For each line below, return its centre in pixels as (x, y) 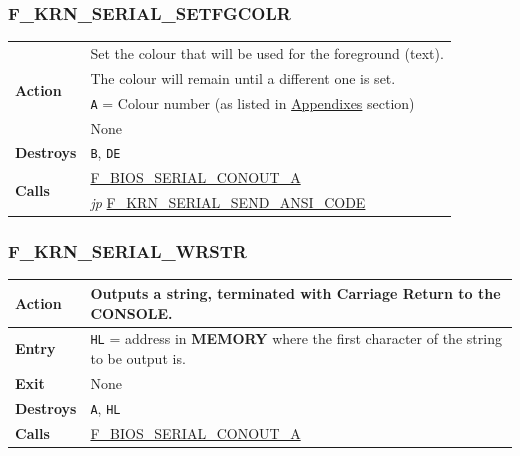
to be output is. (138, 358)
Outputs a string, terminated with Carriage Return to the (295, 292)
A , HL (105, 407)
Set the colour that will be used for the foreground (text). (267, 52)
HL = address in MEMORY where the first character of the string (296, 338)
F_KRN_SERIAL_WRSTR (127, 251)
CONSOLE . (131, 312)
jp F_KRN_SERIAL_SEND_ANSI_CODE (228, 202)
